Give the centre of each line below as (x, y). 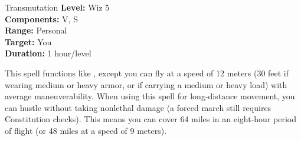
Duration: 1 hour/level (48, 53)
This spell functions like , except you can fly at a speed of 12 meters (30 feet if (147, 73)
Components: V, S (41, 19)
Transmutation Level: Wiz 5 (57, 7)
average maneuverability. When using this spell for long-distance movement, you (150, 96)
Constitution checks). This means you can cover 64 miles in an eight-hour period (150, 119)
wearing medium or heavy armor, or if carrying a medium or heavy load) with (146, 84)
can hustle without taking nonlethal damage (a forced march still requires (138, 107)
